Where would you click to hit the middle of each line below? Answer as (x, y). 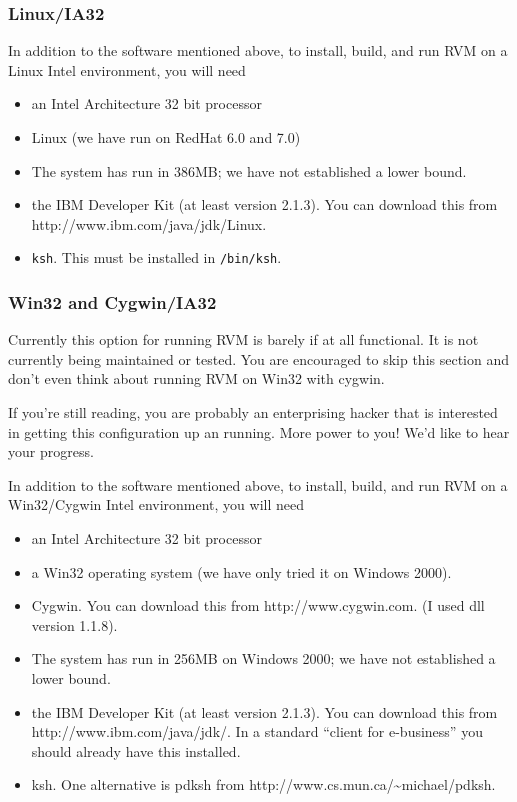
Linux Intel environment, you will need (127, 69)
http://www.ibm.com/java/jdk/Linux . (149, 223)
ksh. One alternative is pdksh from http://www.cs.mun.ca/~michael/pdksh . (263, 784)
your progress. (51, 451)
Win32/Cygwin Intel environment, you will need (156, 504)
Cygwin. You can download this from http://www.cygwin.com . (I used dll (258, 605)
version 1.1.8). (74, 624)
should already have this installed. (136, 750)
